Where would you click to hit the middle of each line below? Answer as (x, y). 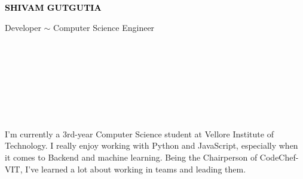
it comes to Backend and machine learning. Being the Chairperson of (131, 157)
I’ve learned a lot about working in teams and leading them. (136, 169)
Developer (23, 27)
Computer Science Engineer (104, 27)
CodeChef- (279, 157)
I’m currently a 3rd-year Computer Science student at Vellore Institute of (139, 134)
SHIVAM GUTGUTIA (53, 7)
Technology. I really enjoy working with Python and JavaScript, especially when (151, 145)
